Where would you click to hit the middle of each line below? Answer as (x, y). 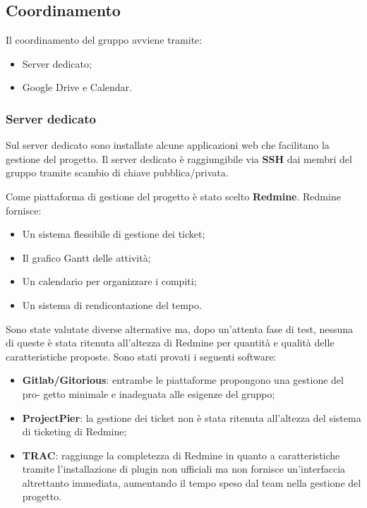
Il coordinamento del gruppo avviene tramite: (104, 40)
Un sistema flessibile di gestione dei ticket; (114, 234)
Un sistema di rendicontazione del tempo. (112, 304)
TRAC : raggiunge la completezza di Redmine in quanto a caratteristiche (181, 455)
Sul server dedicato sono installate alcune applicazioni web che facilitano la (168, 145)
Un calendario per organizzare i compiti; (109, 281)
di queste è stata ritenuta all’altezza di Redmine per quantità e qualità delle (170, 343)
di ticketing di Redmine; (74, 431)
